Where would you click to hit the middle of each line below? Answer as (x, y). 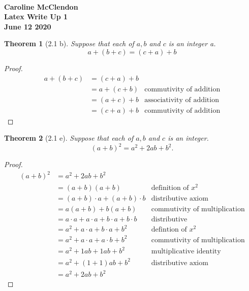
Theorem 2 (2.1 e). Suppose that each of (69, 138)
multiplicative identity (186, 252)
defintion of (169, 230)
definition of (170, 188)
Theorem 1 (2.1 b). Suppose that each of (69, 43)
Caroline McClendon (41, 6)
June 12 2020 (28, 26)
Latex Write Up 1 (36, 17)
